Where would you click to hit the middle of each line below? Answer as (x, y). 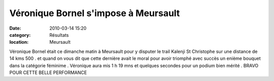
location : (19, 42)
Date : (15, 28)
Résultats (59, 35)
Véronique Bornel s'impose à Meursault (95, 13)
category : (20, 35)
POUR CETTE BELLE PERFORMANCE (48, 72)
